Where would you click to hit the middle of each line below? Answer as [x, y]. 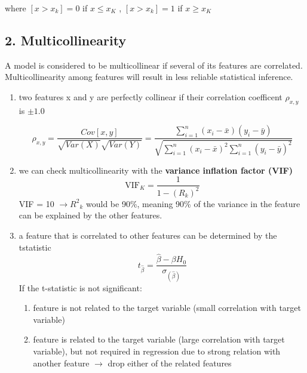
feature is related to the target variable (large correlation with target [159, 339]
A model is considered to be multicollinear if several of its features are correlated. [154, 65]
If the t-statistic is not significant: [80, 287]
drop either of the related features [170, 363]
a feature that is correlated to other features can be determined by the [148, 235]
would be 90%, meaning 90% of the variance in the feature [193, 203]
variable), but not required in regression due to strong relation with [157, 351]
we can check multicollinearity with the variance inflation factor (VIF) [156, 170]
